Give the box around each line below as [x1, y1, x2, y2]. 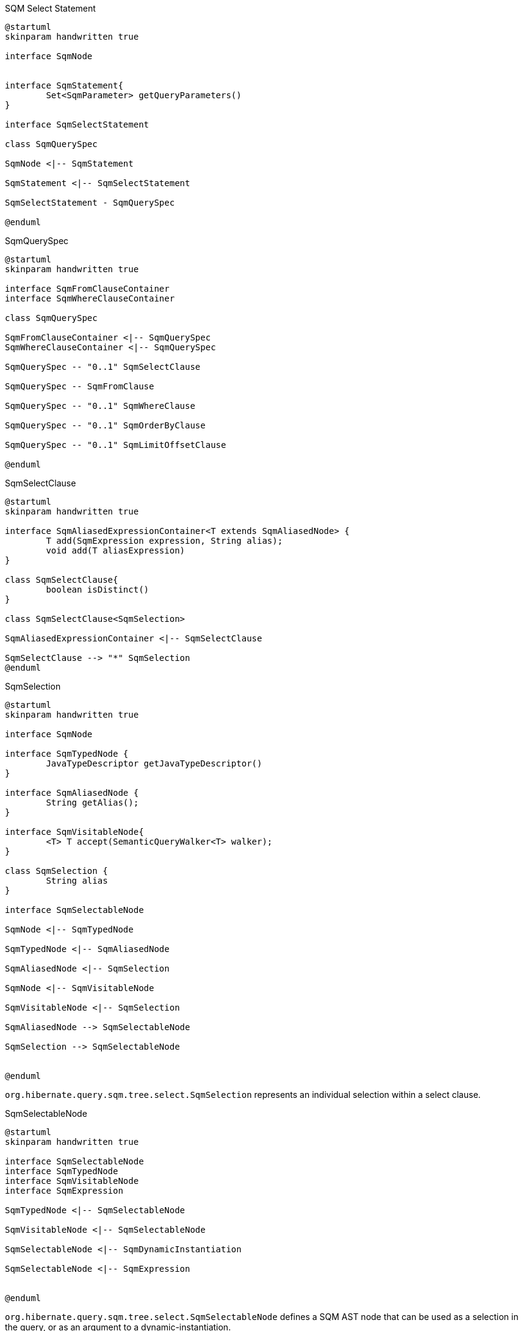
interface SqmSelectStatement [5, 120, 150, 129]
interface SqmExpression [5, 1186, 123, 1196]
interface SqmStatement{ [5, 81, 123, 90]
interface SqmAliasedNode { [5, 788, 139, 798]
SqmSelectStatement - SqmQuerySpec [5, 198, 175, 207]
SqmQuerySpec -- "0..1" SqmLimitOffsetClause [5, 440, 226, 450]
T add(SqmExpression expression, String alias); [46, 536, 283, 546]
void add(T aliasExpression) [46, 546, 186, 555]
